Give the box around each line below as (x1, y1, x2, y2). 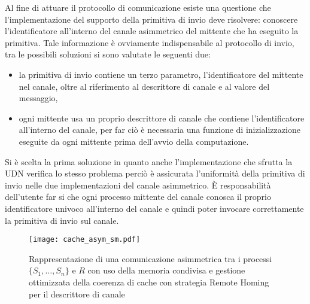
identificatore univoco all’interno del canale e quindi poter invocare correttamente (5, 202, 304, 214)
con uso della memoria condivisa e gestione (87, 264, 245, 276)
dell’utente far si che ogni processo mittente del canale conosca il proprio (5, 190, 271, 203)
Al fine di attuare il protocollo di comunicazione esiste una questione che (5, 1, 271, 13)
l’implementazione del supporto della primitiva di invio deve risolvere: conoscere (5, 13, 298, 25)
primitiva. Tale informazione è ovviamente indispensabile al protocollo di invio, (5, 36, 294, 48)
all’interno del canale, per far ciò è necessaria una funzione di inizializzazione (19, 123, 300, 136)
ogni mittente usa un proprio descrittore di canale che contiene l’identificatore (19, 111, 305, 124)
